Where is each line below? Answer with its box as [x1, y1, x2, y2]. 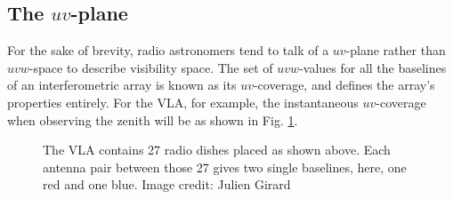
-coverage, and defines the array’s [253, 76, 435, 94]
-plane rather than [345, 41, 446, 60]
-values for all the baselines [299, 58, 447, 76]
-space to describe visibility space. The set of [28, 58, 273, 76]
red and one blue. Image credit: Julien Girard [43, 175, 291, 194]
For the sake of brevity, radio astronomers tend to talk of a [7, 41, 329, 60]
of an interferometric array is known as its [7, 76, 237, 94]
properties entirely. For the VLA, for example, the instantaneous [7, 92, 359, 111]
